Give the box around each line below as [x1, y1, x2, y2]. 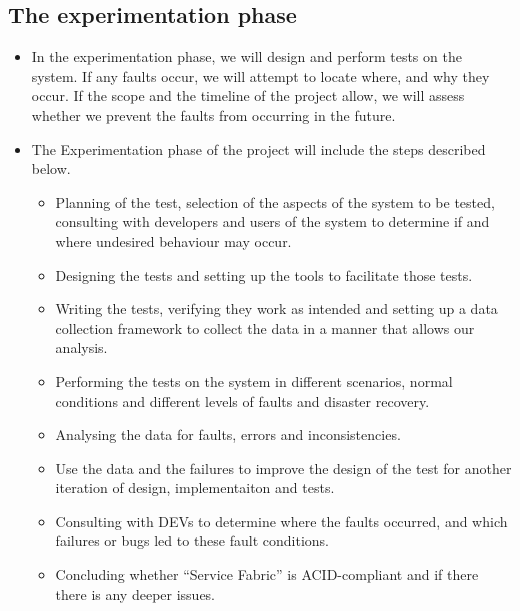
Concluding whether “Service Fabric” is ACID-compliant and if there [55, 564, 479, 585]
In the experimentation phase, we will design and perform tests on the [31, 46, 462, 67]
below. [31, 158, 71, 179]
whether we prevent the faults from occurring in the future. [31, 104, 396, 125]
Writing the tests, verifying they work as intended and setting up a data [55, 298, 498, 319]
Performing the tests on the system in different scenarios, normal [55, 370, 453, 391]
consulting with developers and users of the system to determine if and [55, 211, 490, 232]
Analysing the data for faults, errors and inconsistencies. [55, 424, 401, 445]
